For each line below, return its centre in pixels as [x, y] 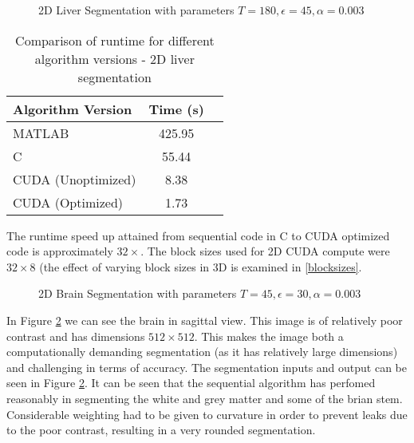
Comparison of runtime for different [115, 40]
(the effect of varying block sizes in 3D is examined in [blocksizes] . [201, 266]
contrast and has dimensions [76, 336]
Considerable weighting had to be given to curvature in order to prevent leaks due [207, 414]
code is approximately [60, 251]
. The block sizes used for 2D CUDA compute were [265, 251]
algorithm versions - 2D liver [114, 58]
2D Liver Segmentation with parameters [136, 10]
